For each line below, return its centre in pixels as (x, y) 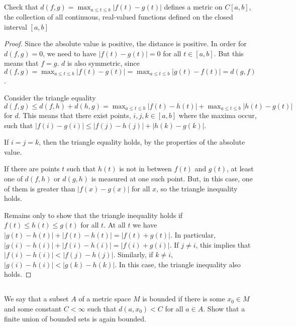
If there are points (32, 169)
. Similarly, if (133, 254)
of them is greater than (40, 188)
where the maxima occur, (218, 115)
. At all (115, 225)
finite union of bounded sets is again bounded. (75, 318)
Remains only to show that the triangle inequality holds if (93, 215)
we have (145, 225)
